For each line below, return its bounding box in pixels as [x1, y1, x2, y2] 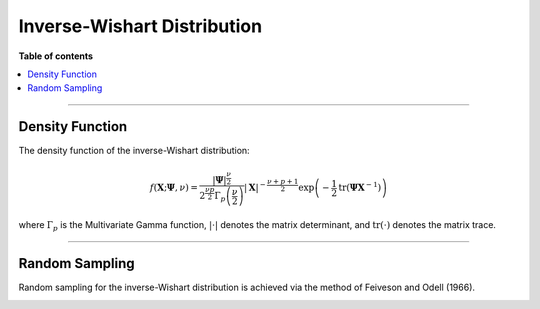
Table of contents [18, 50, 94, 62]
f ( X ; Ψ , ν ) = [150, 182, 199, 194]
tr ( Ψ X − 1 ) [338, 180, 382, 194]
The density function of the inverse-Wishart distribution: [18, 145, 250, 157]
